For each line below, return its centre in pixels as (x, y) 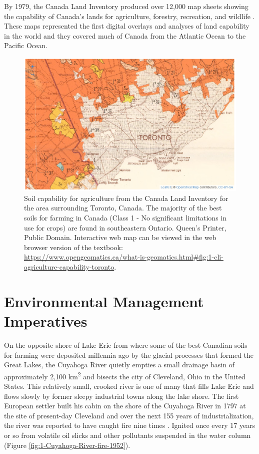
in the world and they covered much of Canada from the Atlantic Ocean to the (125, 35)
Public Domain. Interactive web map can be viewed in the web (120, 237)
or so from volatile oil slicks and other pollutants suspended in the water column (127, 435)
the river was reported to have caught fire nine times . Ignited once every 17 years (130, 425)
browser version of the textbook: (73, 247)
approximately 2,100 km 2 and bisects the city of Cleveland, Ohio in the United (125, 375)
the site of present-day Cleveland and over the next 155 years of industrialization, (129, 415)
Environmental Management (104, 301)
